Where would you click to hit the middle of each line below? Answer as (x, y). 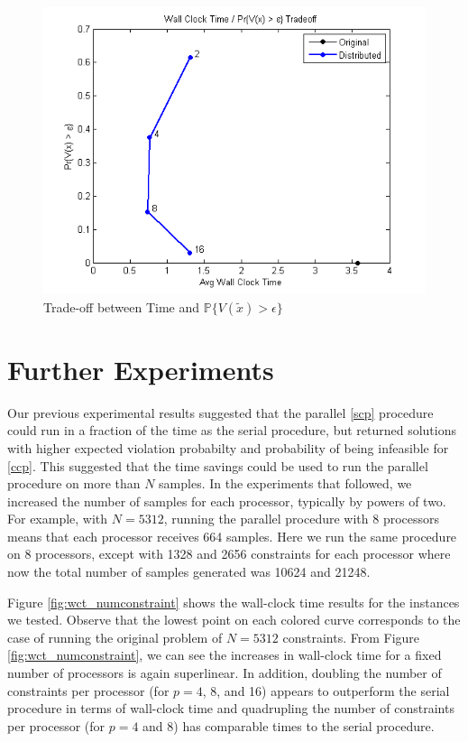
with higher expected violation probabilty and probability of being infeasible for (228, 447)
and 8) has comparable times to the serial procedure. (289, 725)
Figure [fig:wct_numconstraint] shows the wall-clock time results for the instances (234, 602)
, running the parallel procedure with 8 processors (302, 519)
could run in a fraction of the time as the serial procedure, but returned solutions (232, 430)
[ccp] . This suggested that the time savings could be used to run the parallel (218, 465)
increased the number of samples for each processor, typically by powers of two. (227, 501)
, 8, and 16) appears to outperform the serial (326, 690)
